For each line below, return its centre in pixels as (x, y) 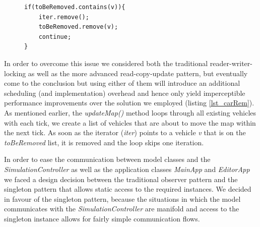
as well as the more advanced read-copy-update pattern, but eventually (138, 73)
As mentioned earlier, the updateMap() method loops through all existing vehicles (130, 112)
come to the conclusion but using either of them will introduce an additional (122, 83)
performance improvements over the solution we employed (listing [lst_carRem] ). (129, 103)
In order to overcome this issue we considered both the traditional (106, 63)
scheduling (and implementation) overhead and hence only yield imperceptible (125, 93)
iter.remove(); (64, 17)
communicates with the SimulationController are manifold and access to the (122, 209)
